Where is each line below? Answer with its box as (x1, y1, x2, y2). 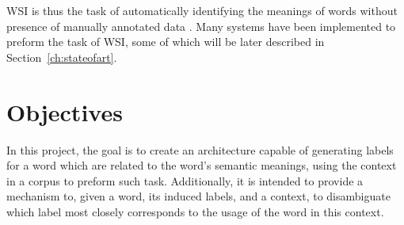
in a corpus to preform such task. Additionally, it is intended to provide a (6, 172, 364, 189)
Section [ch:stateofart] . (6, 48, 117, 65)
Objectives (6, 95, 123, 128)
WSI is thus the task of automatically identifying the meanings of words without (6, 2, 398, 18)
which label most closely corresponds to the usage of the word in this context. (6, 203, 384, 219)
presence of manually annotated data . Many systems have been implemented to (6, 17, 396, 34)
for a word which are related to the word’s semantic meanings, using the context (6, 157, 397, 174)
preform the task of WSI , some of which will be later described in (6, 33, 325, 50)
